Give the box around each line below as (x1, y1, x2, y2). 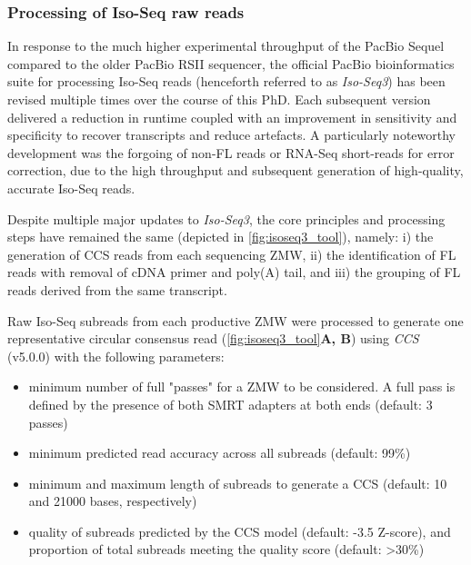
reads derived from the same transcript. (7, 280, 227, 299)
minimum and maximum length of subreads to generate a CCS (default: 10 (28, 473, 447, 492)
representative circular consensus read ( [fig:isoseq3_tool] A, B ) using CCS (7, 329, 419, 348)
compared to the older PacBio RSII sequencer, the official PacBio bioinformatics (7, 54, 455, 73)
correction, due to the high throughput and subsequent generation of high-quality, (7, 161, 464, 180)
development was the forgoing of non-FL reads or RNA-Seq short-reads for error (7, 143, 455, 162)
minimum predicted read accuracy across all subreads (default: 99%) (28, 443, 411, 462)
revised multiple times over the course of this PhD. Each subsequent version (7, 90, 431, 108)
